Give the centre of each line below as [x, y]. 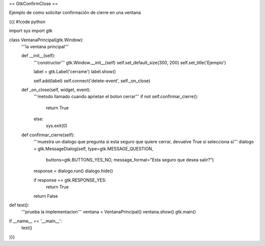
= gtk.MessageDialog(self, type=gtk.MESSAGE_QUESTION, [93, 149]
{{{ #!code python [27, 22]
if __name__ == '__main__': [36, 221]
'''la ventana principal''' [45, 46]
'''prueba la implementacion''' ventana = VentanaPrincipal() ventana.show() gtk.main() [109, 212]
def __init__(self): [38, 56]
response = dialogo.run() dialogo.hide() [73, 171]
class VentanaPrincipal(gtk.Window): [46, 40]
